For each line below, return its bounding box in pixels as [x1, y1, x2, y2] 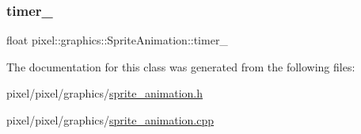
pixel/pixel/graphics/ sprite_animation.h [6, 85, 203, 101]
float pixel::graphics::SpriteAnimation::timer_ [6, 32, 228, 48]
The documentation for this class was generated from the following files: [6, 58, 355, 75]
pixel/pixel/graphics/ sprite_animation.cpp [6, 112, 215, 128]
